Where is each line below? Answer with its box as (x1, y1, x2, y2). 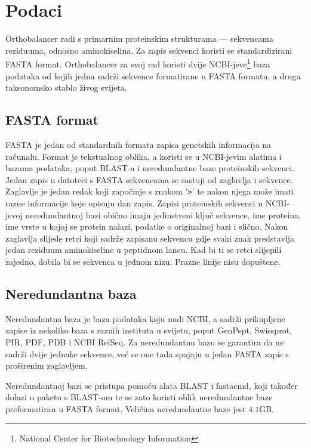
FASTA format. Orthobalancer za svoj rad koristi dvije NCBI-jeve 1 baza (5, 56, 270, 70)
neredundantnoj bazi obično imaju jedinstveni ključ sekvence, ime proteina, (25, 208, 301, 221)
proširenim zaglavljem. (5, 359, 88, 372)
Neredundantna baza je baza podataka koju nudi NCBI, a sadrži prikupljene (5, 312, 285, 325)
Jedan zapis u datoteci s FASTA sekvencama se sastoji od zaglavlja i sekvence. (5, 173, 293, 186)
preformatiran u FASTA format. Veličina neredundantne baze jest (5, 402, 246, 415)
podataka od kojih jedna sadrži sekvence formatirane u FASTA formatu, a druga (5, 69, 301, 82)
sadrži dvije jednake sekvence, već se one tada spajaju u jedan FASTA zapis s (5, 347, 289, 360)
